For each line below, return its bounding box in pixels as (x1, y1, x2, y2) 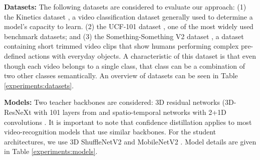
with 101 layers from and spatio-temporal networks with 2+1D (34, 106, 226, 117)
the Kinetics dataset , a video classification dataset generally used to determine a (4, 11, 253, 22)
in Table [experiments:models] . (4, 146, 98, 156)
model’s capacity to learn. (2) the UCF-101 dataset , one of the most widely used (4, 21, 253, 32)
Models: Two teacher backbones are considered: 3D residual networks (4, 97, 220, 107)
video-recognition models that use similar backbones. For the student (4, 126, 216, 137)
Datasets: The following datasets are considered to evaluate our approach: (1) (4, 2, 246, 12)
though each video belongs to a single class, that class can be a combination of (4, 60, 245, 71)
